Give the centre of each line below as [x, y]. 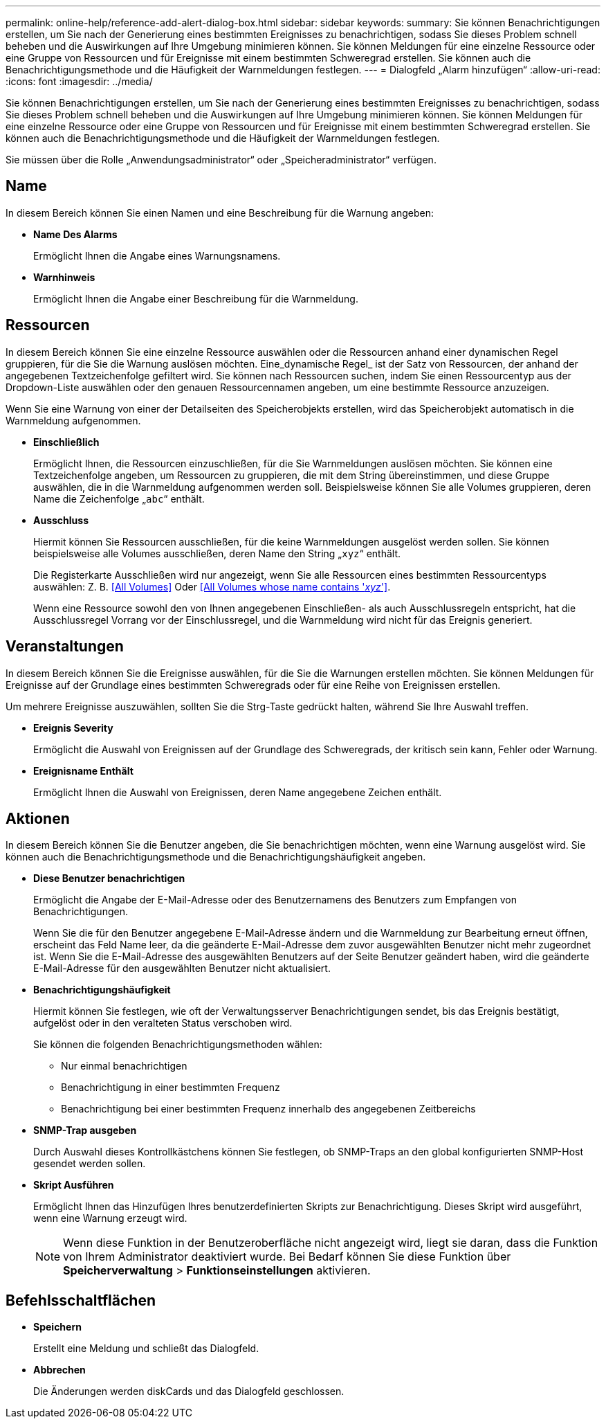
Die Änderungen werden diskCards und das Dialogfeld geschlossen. [189, 1391]
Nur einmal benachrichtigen [124, 1066]
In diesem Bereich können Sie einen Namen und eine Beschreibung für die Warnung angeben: [220, 213]
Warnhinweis [64, 277]
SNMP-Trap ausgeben [85, 1130]
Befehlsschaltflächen [81, 1300]
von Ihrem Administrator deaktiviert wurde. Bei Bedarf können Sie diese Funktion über [287, 1257]
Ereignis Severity [73, 728]
